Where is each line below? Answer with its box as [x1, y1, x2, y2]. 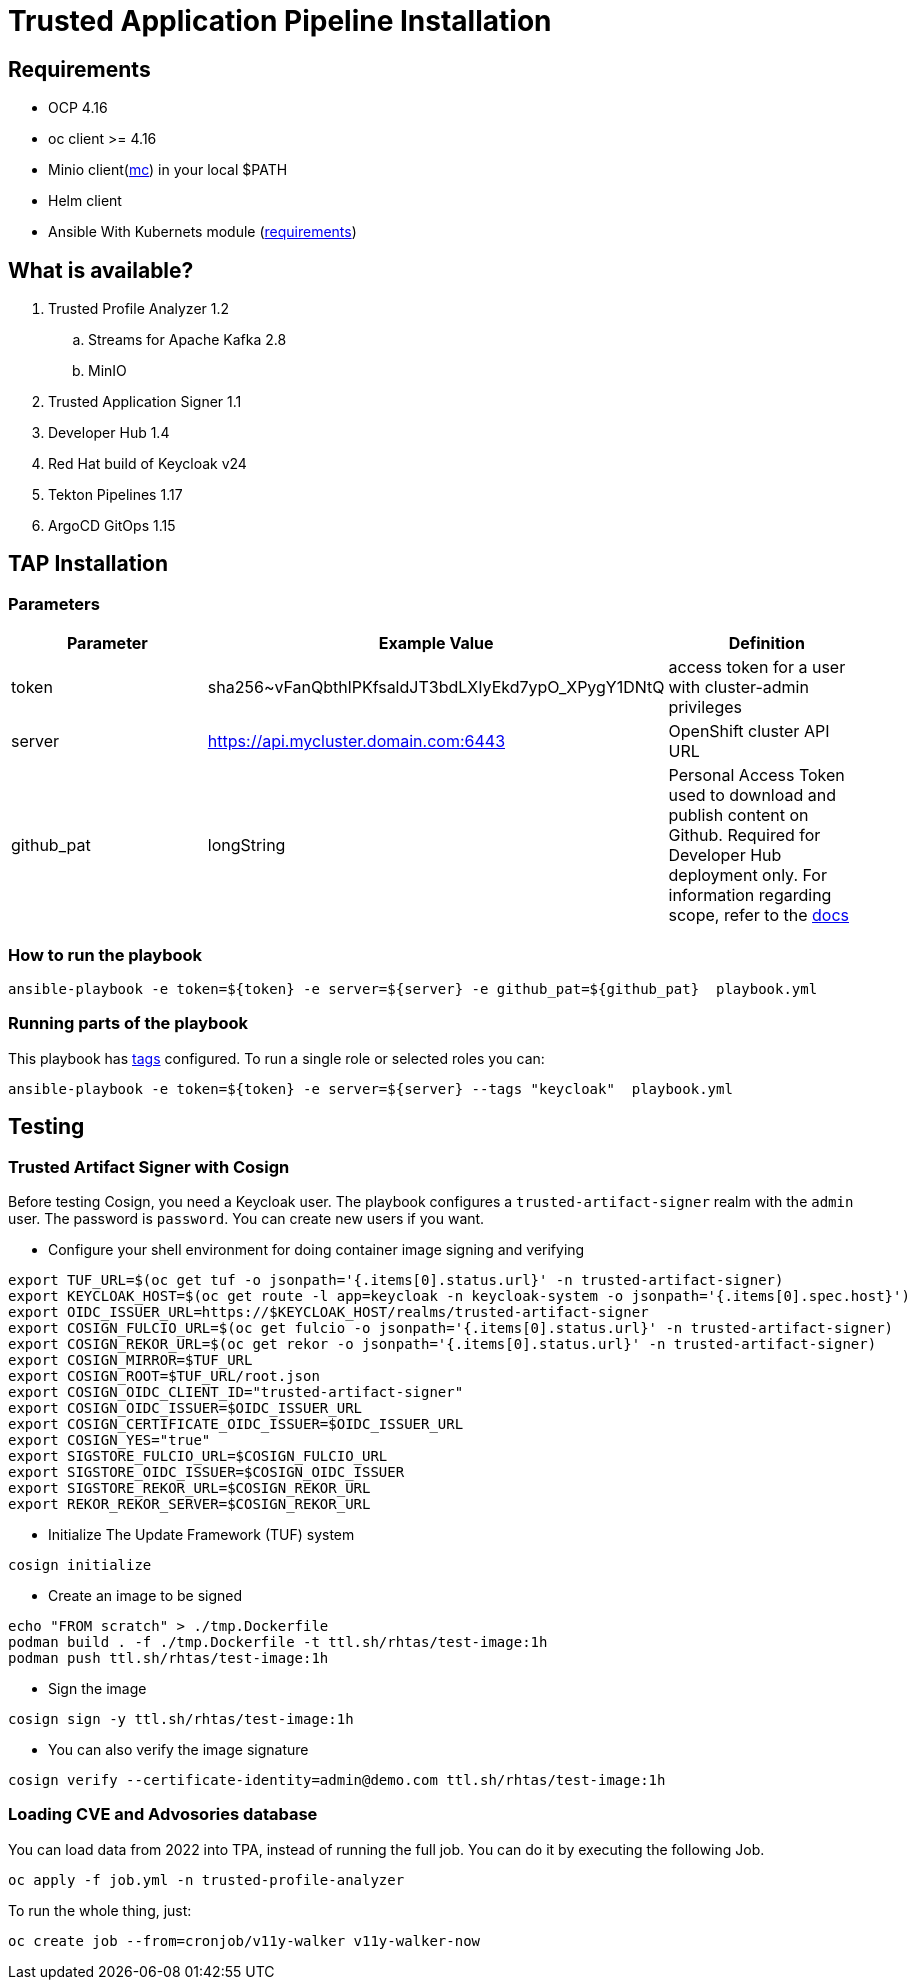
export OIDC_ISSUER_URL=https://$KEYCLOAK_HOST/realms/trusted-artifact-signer [8, 1303, 649, 1320]
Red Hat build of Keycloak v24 [48, 455, 247, 473]
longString [207, 835, 286, 856]
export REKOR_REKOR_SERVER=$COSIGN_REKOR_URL [8, 1495, 371, 1512]
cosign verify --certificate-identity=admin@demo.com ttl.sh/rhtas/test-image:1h [8, 1771, 666, 1788]
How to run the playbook [8, 944, 203, 965]
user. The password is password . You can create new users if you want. [8, 1209, 485, 1227]
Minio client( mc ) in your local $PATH [48, 161, 288, 179]
